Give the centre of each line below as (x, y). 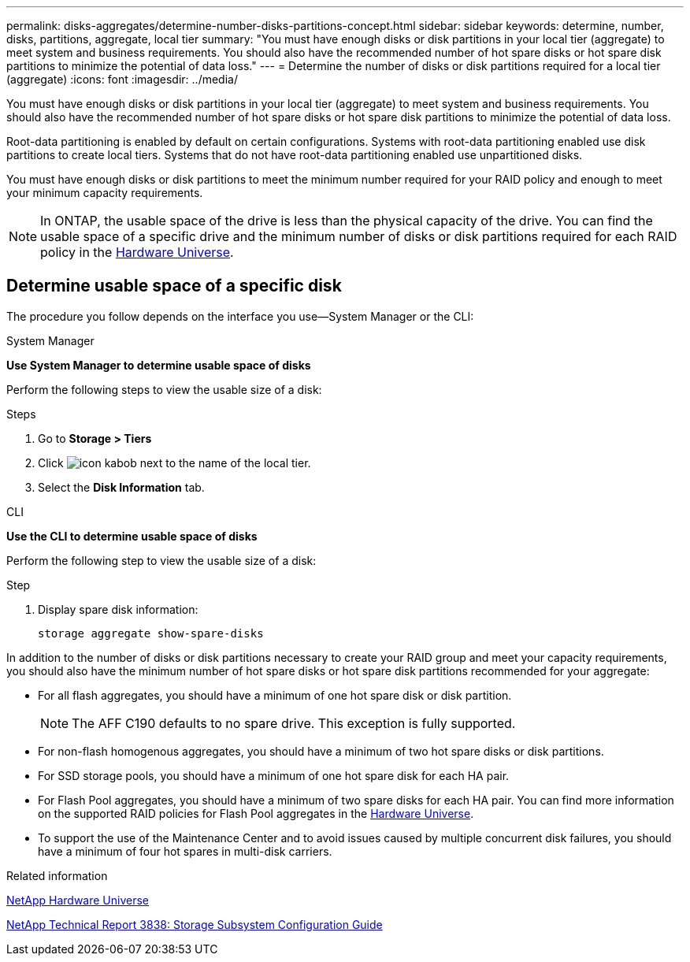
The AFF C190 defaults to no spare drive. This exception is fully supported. (294, 723)
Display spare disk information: (118, 609)
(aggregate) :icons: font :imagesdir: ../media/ (122, 79)
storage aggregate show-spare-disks (151, 633)
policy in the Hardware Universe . (137, 252)
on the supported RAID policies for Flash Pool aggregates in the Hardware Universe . (256, 813)
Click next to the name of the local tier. (174, 462)
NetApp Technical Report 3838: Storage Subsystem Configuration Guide (195, 924)
